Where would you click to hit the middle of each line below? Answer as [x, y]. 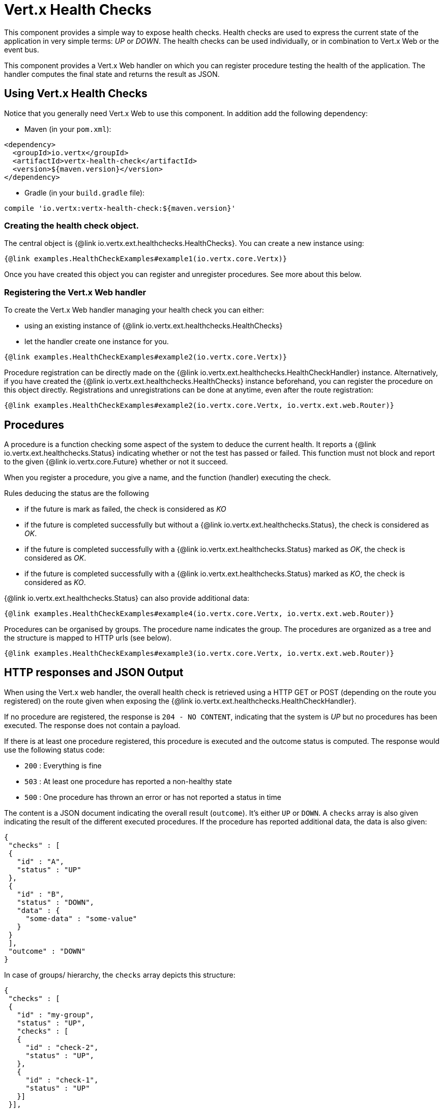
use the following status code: [54, 750]
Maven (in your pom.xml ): [68, 129]
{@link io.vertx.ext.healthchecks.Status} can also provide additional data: [127, 598]
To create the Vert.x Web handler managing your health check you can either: [134, 310]
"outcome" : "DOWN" [47, 951]
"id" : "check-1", [62, 1080]
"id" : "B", [41, 894]
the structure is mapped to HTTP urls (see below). [88, 637]
